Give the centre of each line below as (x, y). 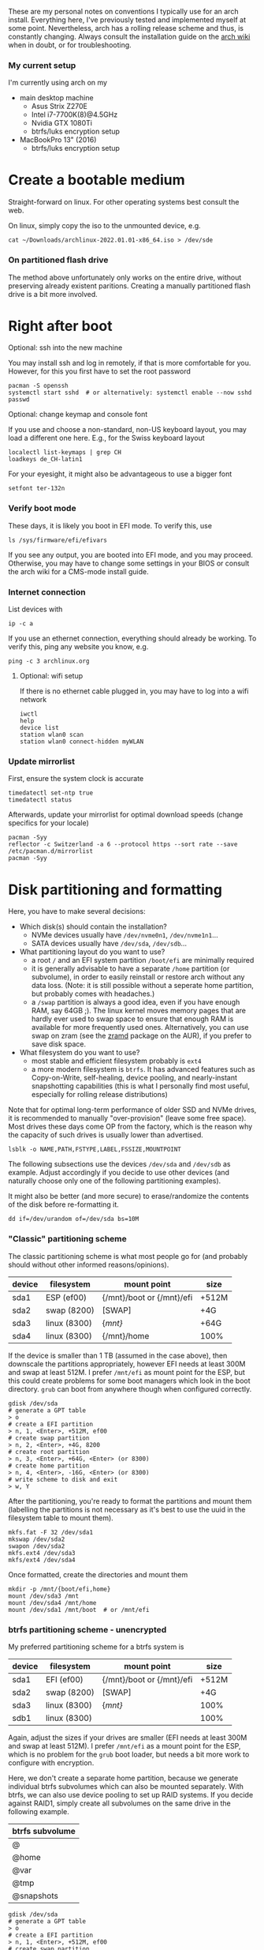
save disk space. (59, 1044)
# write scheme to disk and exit (63, 1479)
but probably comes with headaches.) (93, 994)
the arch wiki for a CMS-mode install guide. (79, 571)
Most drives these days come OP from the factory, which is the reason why (130, 1127)
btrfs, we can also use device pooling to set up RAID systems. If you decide (131, 1794)
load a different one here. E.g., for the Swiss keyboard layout (106, 438)
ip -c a (21, 624)
